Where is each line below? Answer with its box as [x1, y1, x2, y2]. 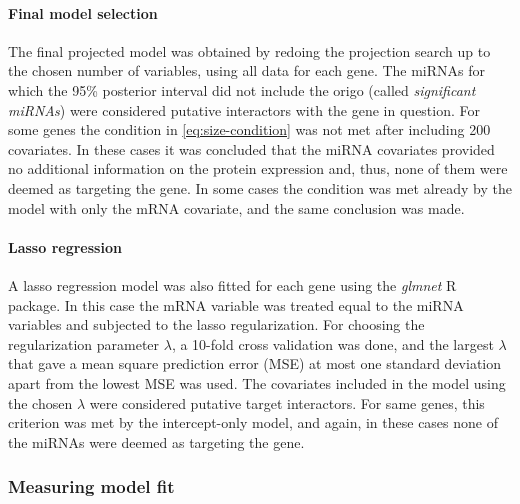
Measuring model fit [8, 474, 175, 499]
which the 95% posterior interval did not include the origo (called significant [8, 79, 476, 100]
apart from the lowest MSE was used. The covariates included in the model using [8, 372, 506, 393]
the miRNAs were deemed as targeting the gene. [8, 431, 305, 452]
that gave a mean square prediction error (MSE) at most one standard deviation [8, 353, 502, 374]
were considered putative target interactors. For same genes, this [89, 392, 485, 413]
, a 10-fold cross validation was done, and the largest [171, 333, 494, 354]
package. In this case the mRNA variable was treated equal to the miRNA [8, 294, 464, 315]
